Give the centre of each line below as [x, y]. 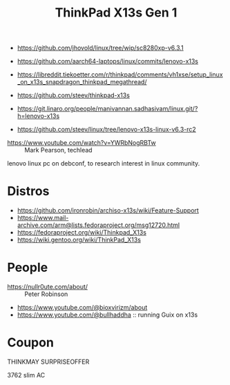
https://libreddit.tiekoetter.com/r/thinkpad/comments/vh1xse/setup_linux [120, 75]
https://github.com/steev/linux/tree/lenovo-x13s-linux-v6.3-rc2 [107, 130]
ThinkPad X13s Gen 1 [116, 13]
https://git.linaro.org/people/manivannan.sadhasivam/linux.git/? [107, 109]
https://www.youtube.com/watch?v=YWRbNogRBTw [82, 143]
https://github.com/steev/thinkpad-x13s [73, 95]
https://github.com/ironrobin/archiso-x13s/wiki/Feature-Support [108, 210]
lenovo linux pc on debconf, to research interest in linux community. [104, 164]
